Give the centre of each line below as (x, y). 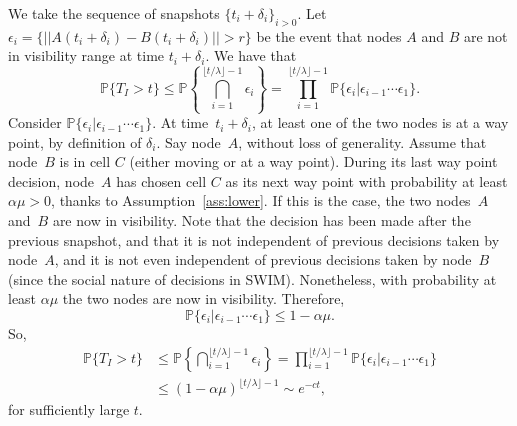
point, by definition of (75, 141)
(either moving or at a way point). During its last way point (313, 161)
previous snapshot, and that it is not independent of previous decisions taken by (254, 239)
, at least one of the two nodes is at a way (380, 122)
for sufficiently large (69, 409)
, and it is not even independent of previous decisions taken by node (263, 259)
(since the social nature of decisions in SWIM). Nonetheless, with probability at (252, 278)
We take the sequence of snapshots (114, 13)
